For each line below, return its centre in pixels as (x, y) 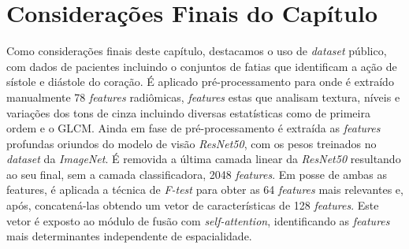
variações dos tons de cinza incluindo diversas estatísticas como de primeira (188, 112)
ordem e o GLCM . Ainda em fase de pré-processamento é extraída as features (193, 128)
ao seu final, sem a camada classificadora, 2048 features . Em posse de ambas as (197, 174)
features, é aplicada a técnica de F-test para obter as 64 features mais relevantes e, (205, 190)
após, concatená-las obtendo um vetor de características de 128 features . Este (193, 205)
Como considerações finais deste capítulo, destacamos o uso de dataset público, (197, 51)
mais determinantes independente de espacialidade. (129, 236)
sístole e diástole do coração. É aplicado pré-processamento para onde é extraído (200, 82)
